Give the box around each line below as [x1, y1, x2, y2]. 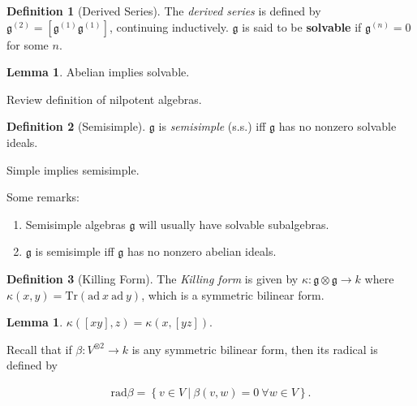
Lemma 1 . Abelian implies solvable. [6, 63, 190, 80]
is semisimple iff [35, 243, 114, 260]
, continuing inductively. [109, 18, 229, 35]
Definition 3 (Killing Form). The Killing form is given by [6, 270, 299, 287]
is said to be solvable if [242, 18, 362, 35]
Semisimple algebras [25, 215, 126, 232]
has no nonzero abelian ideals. [127, 243, 277, 260]
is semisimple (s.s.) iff [158, 118, 266, 135]
